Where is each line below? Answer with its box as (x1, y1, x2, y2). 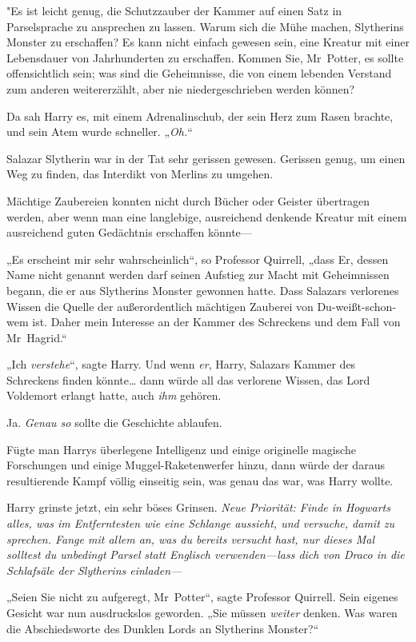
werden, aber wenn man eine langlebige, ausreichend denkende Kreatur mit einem (6, 208, 407, 225)
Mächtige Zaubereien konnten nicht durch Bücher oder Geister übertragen (6, 192, 370, 209)
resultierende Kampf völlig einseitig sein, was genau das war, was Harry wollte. (6, 472, 394, 488)
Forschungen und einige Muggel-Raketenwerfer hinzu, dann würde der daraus (6, 457, 385, 473)
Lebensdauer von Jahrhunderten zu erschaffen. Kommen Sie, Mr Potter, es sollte (6, 49, 404, 66)
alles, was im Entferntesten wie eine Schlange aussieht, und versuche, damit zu (6, 515, 395, 532)
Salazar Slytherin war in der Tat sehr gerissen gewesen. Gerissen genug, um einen (6, 150, 406, 166)
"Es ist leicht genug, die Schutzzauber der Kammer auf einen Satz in (6, 2, 342, 18)
